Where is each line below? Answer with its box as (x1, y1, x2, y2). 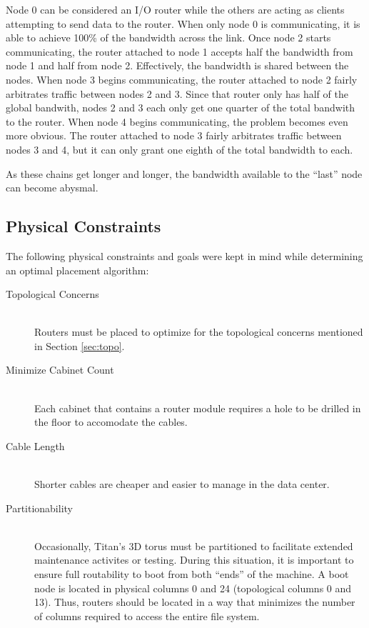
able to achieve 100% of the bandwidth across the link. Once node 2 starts (6, 30, 331, 45)
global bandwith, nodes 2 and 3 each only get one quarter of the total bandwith (6, 100, 355, 115)
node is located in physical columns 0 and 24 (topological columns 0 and (34, 580, 352, 595)
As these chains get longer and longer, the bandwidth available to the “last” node (6, 166, 363, 181)
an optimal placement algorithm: (6, 262, 149, 277)
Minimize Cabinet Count (6, 362, 114, 377)
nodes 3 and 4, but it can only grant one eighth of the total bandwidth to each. (6, 141, 353, 156)
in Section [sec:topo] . (34, 338, 125, 353)
